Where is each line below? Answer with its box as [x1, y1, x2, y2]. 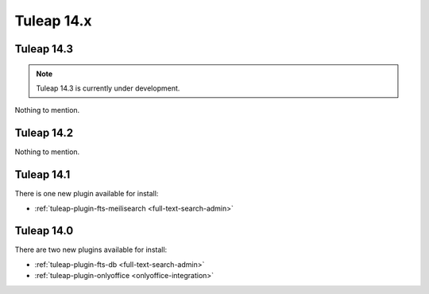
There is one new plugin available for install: [14, 189, 159, 199]
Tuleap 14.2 [14, 126, 74, 140]
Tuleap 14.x [14, 12, 92, 29]
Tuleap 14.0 [14, 224, 74, 238]
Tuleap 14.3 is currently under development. [36, 83, 180, 93]
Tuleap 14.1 [14, 168, 71, 182]
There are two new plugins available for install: [14, 245, 168, 254]
